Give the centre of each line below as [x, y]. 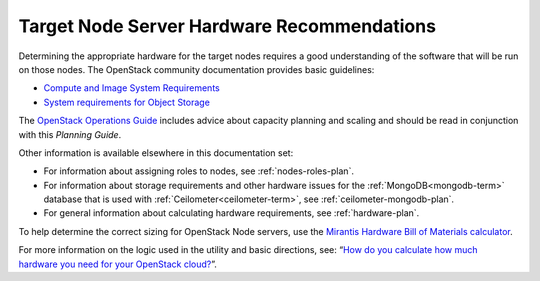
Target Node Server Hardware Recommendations [227, 26]
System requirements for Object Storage [126, 102]
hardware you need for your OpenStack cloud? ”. [117, 264]
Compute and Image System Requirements [131, 88]
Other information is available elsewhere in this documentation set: [156, 152]
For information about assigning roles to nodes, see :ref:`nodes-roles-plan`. [199, 171]
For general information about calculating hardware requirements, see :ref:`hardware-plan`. [231, 213]
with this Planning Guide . [70, 134]
